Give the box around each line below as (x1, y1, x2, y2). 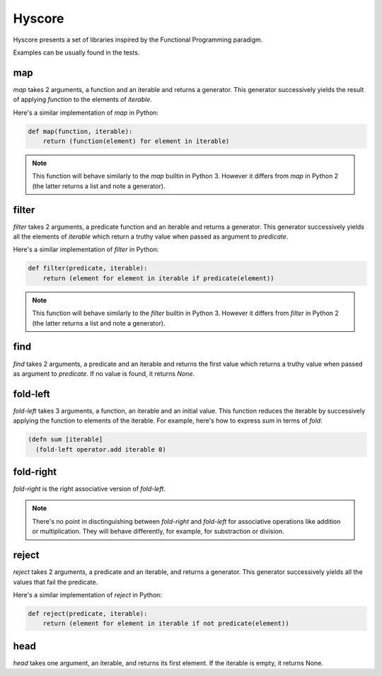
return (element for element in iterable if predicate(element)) (42, 274, 274, 282)
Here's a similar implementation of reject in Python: (13, 590, 163, 599)
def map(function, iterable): (28, 127, 133, 135)
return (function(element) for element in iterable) (42, 137, 230, 145)
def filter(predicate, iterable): (28, 264, 148, 273)
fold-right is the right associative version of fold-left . (13, 485, 166, 493)
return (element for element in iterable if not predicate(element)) (42, 619, 289, 628)
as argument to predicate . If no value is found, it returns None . (13, 369, 195, 378)
